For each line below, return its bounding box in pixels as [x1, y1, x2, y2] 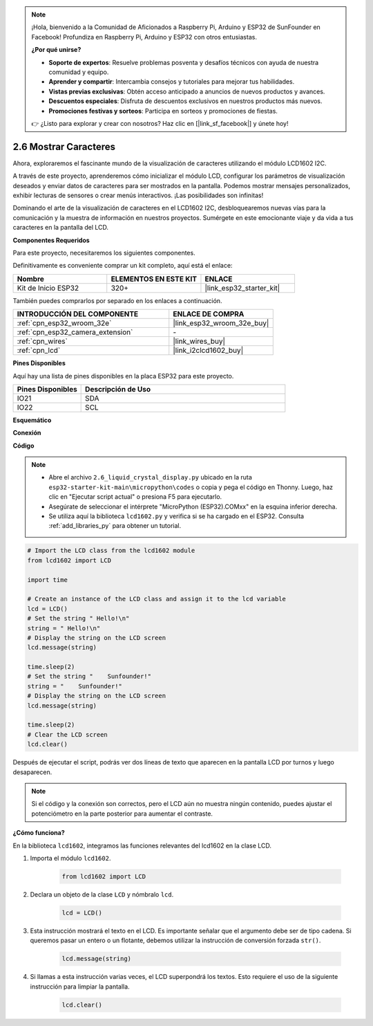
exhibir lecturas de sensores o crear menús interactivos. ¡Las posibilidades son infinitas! [12, 191, 264, 199]
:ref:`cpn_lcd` [17, 346, 61, 356]
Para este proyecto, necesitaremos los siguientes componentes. [12, 248, 196, 257]
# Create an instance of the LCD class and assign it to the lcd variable [27, 595, 287, 603]
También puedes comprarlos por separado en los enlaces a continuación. [12, 296, 222, 304]
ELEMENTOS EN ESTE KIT [111, 274, 197, 284]
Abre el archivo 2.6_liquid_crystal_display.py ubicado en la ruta [48, 473, 252, 482]
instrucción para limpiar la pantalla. [30, 982, 131, 991]
